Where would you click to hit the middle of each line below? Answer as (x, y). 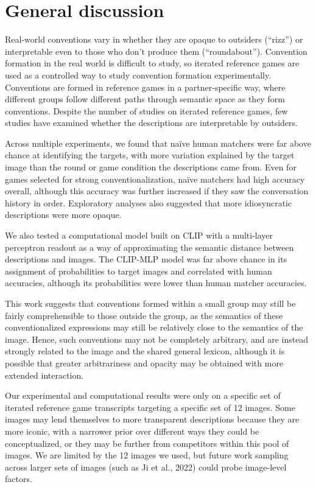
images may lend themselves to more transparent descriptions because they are (152, 419)
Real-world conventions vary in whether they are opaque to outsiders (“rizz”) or (154, 39)
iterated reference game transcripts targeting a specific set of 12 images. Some (150, 407)
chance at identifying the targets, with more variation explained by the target (150, 155)
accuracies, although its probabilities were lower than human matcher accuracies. (156, 283)
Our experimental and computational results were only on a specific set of (143, 395)
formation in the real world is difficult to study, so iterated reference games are (152, 63)
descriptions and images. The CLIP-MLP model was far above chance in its (146, 259)
